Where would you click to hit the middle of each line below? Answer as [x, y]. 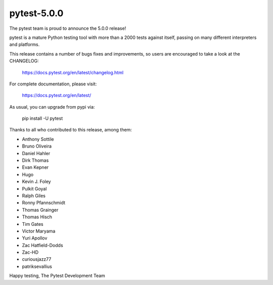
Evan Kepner [35, 167]
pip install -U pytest [42, 118]
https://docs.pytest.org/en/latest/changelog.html [73, 72]
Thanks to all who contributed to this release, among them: [71, 130]
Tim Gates [33, 224]
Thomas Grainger [40, 210]
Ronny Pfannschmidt [44, 203]
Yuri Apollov [35, 238]
